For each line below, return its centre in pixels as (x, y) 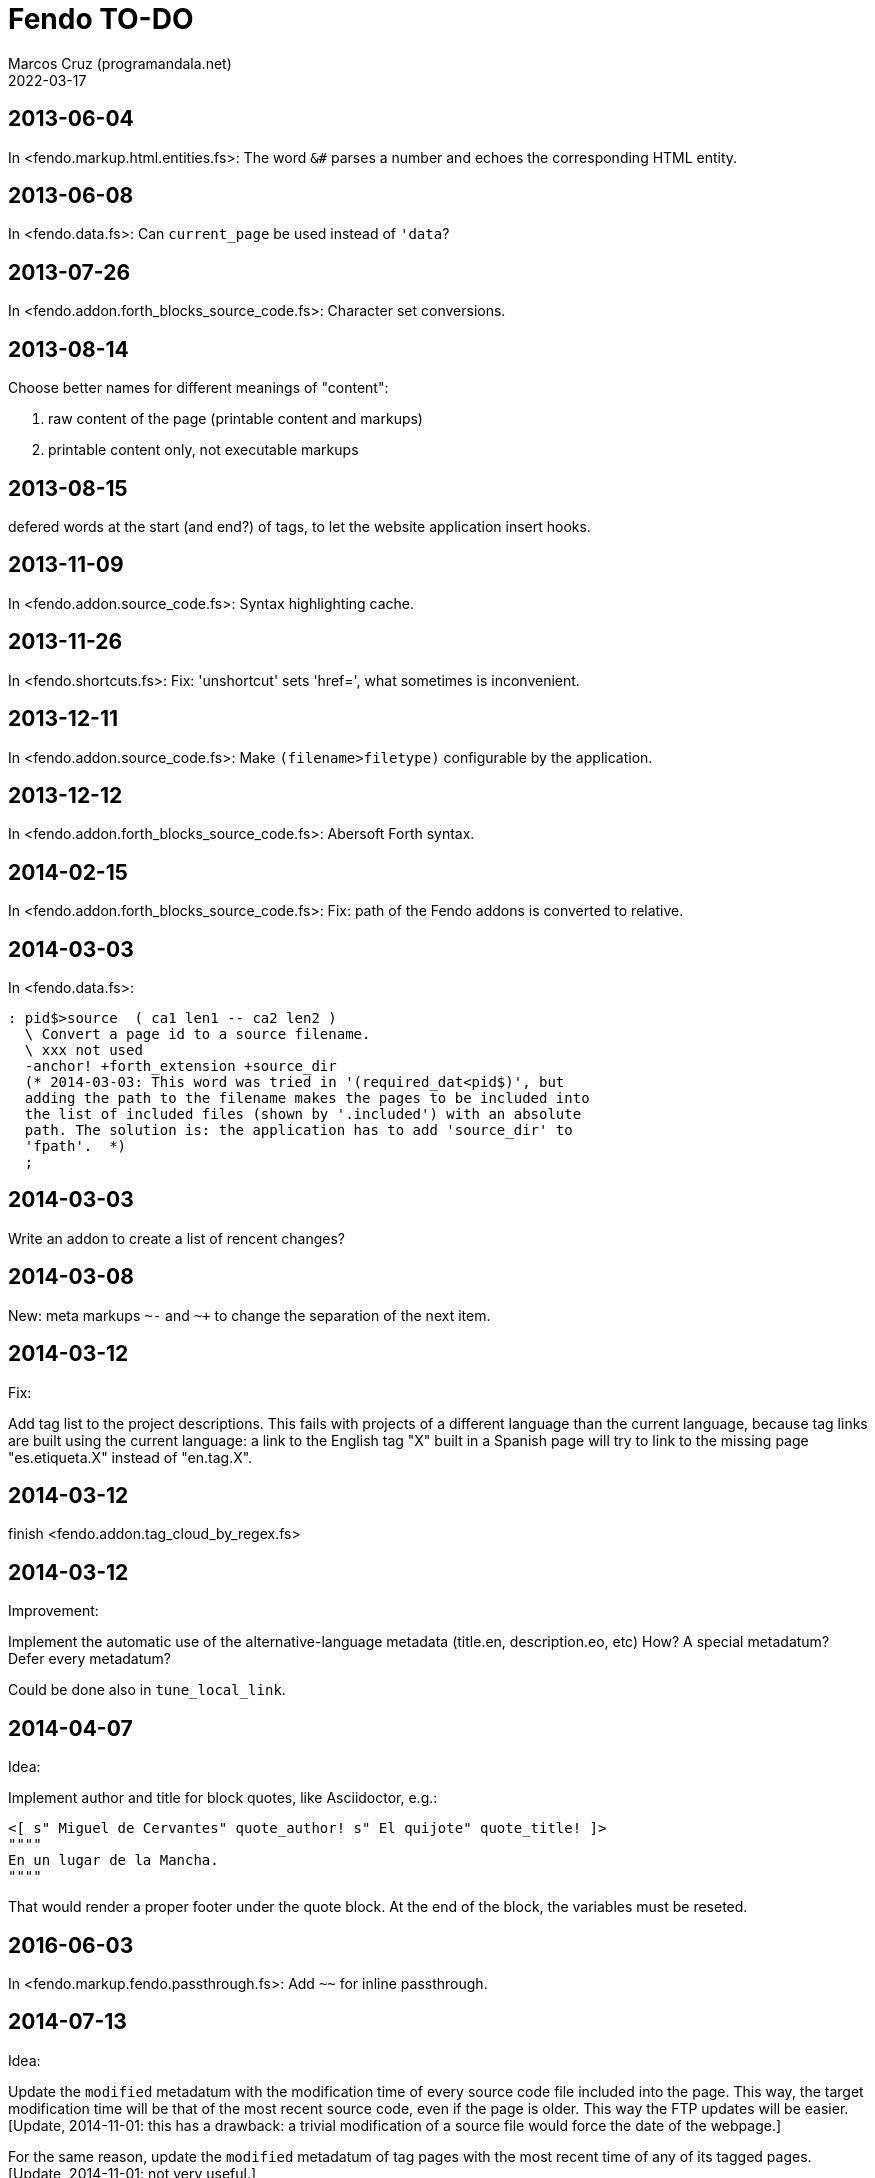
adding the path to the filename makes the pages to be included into (307, 1098)
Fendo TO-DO (101, 19)
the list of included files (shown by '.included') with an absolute (303, 1114)
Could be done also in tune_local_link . (147, 1690)
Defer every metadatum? (89, 1659)
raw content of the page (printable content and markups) (235, 419)
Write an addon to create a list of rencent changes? (176, 1238)
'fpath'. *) (75, 1146)
